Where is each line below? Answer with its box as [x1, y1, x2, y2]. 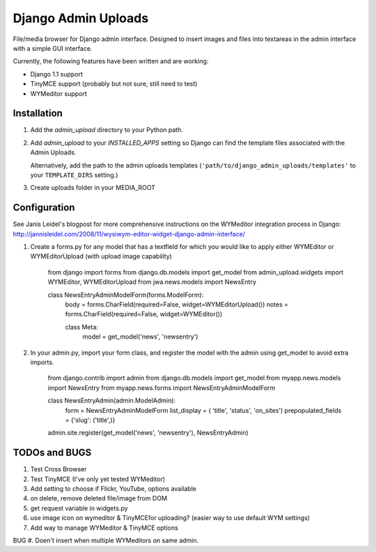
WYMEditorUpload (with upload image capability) [30, 252, 172, 261]
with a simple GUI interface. [13, 44, 93, 52]
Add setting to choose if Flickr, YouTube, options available [30, 484, 196, 493]
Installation [13, 108, 63, 120]
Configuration [13, 202, 75, 213]
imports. [30, 358, 54, 366]
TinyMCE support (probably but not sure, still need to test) [30, 80, 198, 88]
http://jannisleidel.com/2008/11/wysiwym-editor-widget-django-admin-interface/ [13, 229, 246, 238]
